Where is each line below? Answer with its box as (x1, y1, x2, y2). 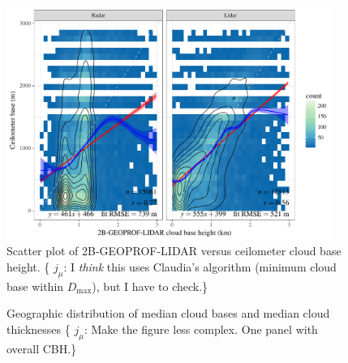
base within (6, 277, 64, 294)
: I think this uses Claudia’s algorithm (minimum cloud (63, 258, 337, 275)
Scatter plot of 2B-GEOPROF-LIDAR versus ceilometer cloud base (6, 242, 342, 259)
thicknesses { (6, 320, 71, 337)
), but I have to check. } (92, 277, 208, 294)
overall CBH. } (6, 340, 77, 357)
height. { (6, 258, 50, 275)
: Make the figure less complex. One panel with (84, 320, 318, 337)
